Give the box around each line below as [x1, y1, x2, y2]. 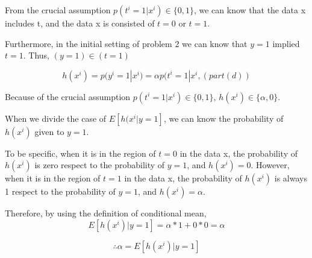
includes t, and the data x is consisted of [5, 17, 155, 29]
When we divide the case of [5, 112, 107, 124]
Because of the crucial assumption [5, 90, 131, 102]
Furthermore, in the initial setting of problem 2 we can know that [5, 37, 248, 49]
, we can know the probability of [163, 112, 284, 124]
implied [272, 37, 300, 49]
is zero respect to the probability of [34, 159, 165, 171]
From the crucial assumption [5, 4, 111, 16]
